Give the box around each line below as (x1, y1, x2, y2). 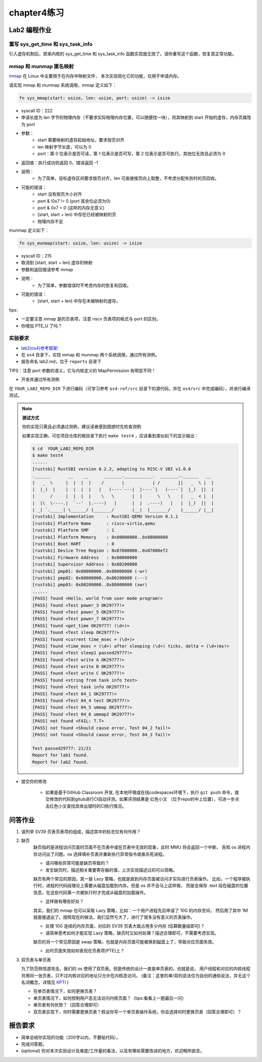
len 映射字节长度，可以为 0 (37, 144, 92, 149)
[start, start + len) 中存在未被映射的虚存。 (37, 298, 121, 304)
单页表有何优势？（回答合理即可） (33, 1002, 101, 1008)
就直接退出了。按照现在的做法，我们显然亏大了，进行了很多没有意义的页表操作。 (33, 914, 195, 920)
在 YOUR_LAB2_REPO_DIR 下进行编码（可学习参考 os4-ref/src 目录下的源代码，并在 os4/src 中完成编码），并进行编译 (9, 385, 251, 391)
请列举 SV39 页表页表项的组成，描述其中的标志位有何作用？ (21, 828, 141, 835)
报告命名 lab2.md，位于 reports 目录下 (21, 358, 102, 365)
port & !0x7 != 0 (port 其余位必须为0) (37, 198, 111, 204)
